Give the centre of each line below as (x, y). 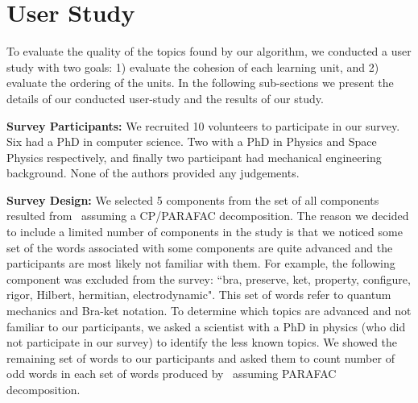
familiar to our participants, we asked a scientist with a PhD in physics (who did (206, 326)
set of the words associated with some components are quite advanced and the (200, 247)
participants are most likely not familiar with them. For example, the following (201, 263)
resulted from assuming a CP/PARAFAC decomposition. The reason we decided (208, 216)
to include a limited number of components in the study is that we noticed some (205, 232)
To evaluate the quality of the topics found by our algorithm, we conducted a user (209, 51)
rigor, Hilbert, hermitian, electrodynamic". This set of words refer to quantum (199, 295)
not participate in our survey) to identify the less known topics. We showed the (202, 342)
